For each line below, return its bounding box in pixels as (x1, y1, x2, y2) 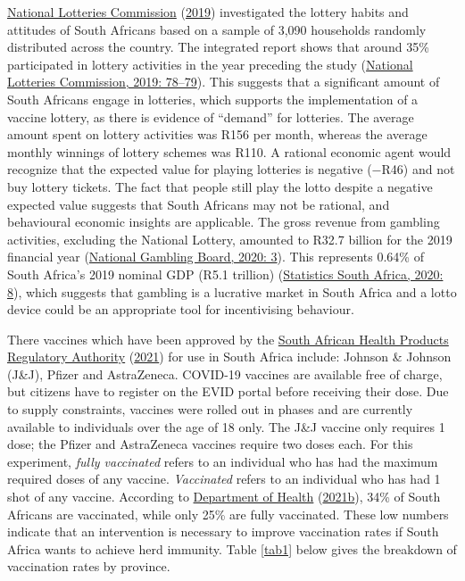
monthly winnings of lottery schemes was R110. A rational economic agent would (7, 142, 452, 161)
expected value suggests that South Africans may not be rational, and (7, 195, 390, 213)
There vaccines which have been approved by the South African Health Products (7, 329, 449, 348)
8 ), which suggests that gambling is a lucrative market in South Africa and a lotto (7, 282, 457, 301)
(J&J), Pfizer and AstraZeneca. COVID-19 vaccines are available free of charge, (7, 364, 443, 383)
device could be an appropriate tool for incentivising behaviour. (7, 300, 354, 319)
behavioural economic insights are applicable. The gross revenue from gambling (7, 212, 440, 231)
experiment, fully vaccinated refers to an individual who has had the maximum (7, 452, 438, 470)
